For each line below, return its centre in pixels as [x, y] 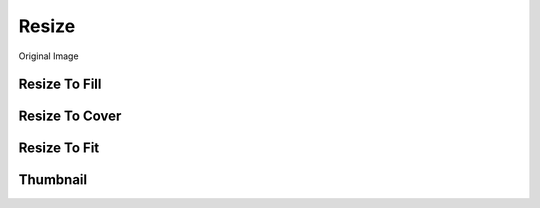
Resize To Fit [59, 148]
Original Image [48, 56]
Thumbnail [53, 180]
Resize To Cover [70, 116]
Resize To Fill [60, 84]
